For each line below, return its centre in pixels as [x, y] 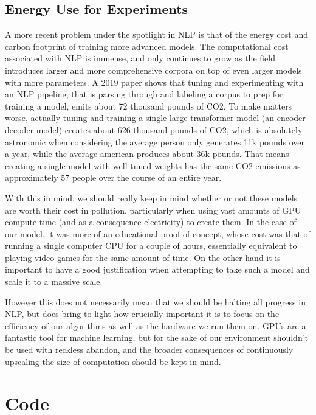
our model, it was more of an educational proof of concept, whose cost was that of [158, 233]
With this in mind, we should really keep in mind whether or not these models [151, 197]
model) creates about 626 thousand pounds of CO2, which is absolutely [169, 129]
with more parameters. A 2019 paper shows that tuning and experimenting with [154, 82]
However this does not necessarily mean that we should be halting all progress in [155, 302]
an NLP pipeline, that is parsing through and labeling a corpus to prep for [144, 94]
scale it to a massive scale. [54, 281]
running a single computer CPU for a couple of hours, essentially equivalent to [151, 246]
